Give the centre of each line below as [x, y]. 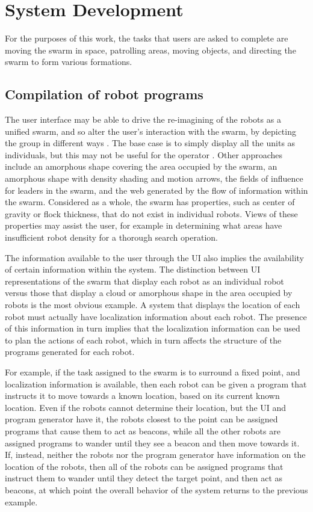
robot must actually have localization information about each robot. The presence [156, 316]
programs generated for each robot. [70, 352]
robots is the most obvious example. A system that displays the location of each [153, 305]
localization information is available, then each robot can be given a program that [156, 384]
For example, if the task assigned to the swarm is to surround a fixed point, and [153, 372]
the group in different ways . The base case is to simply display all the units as [150, 143]
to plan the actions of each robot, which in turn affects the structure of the [143, 340]
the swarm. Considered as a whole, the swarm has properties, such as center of [150, 202]
